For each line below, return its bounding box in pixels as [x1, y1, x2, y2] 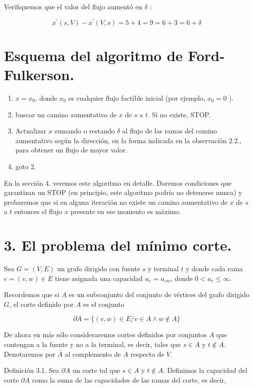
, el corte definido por [9, 299, 74, 309]
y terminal [148, 263, 179, 274]
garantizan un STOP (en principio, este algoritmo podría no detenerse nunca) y [4, 187, 242, 197]
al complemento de [65, 348, 121, 359]
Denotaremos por [4, 348, 56, 359]
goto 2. [15, 161, 36, 171]
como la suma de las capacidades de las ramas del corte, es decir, [32, 374, 226, 385]
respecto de [130, 348, 164, 359]
